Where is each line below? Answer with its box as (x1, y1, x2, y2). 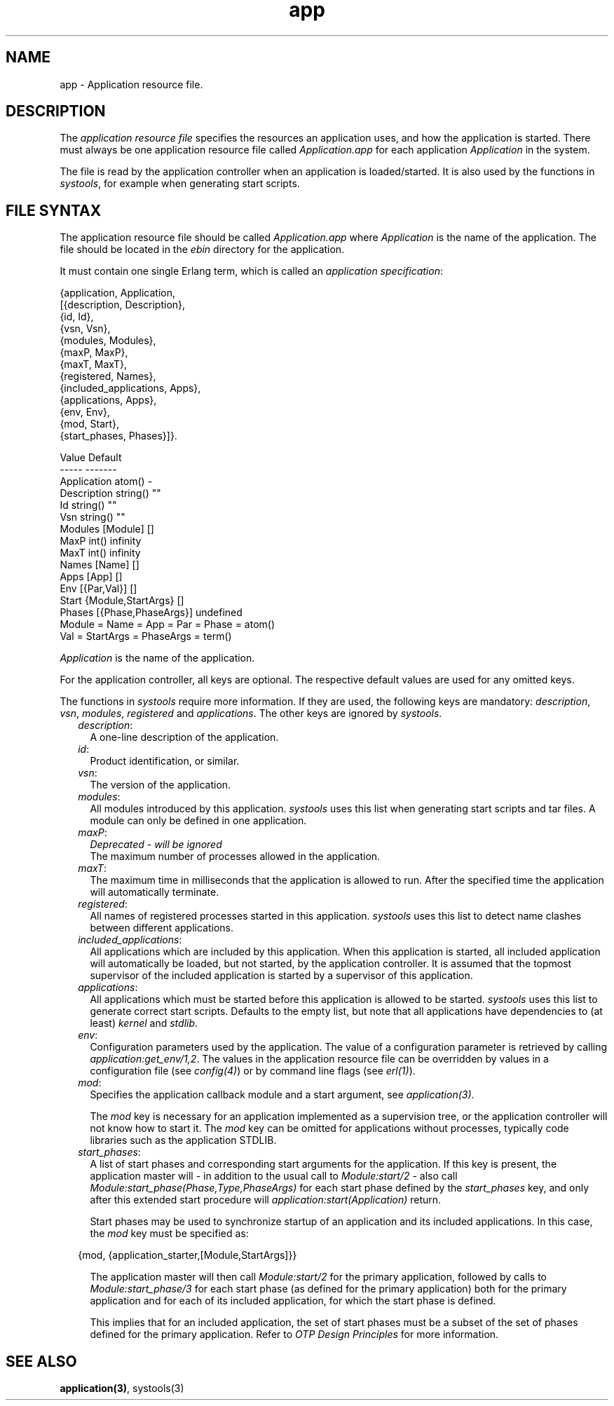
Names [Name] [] (60, 559, 139, 571)
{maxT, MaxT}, (60, 358, 128, 371)
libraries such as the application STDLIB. (90, 1134, 277, 1147)
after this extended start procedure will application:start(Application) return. (90, 1194, 442, 1206)
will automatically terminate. (90, 886, 219, 899)
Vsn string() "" (60, 511, 125, 524)
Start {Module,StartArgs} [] (60, 594, 184, 607)
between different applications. (90, 922, 234, 934)
